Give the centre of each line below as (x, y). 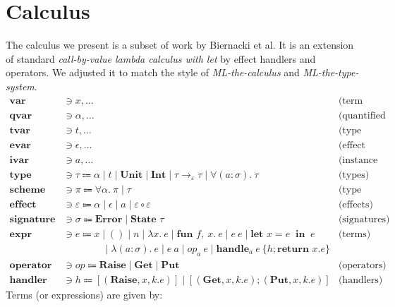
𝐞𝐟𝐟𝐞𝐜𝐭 (23, 204)
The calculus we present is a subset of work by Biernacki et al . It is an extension (180, 45)
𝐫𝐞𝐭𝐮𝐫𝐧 (293, 249)
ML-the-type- (331, 72)
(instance (358, 160)
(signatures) (364, 219)
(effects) (355, 204)
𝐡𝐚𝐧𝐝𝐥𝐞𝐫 (28, 280)
